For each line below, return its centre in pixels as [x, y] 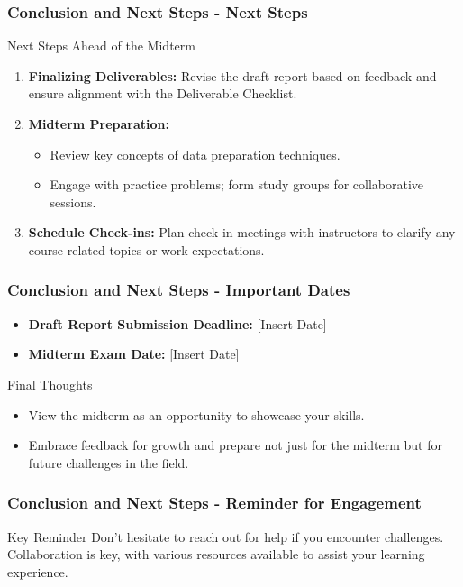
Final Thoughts [50, 384]
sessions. [73, 202]
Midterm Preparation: [99, 124]
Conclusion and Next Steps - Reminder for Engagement [214, 503]
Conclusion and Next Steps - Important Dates [179, 290]
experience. [38, 571]
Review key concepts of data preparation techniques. [195, 154]
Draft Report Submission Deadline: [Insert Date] [177, 323]
